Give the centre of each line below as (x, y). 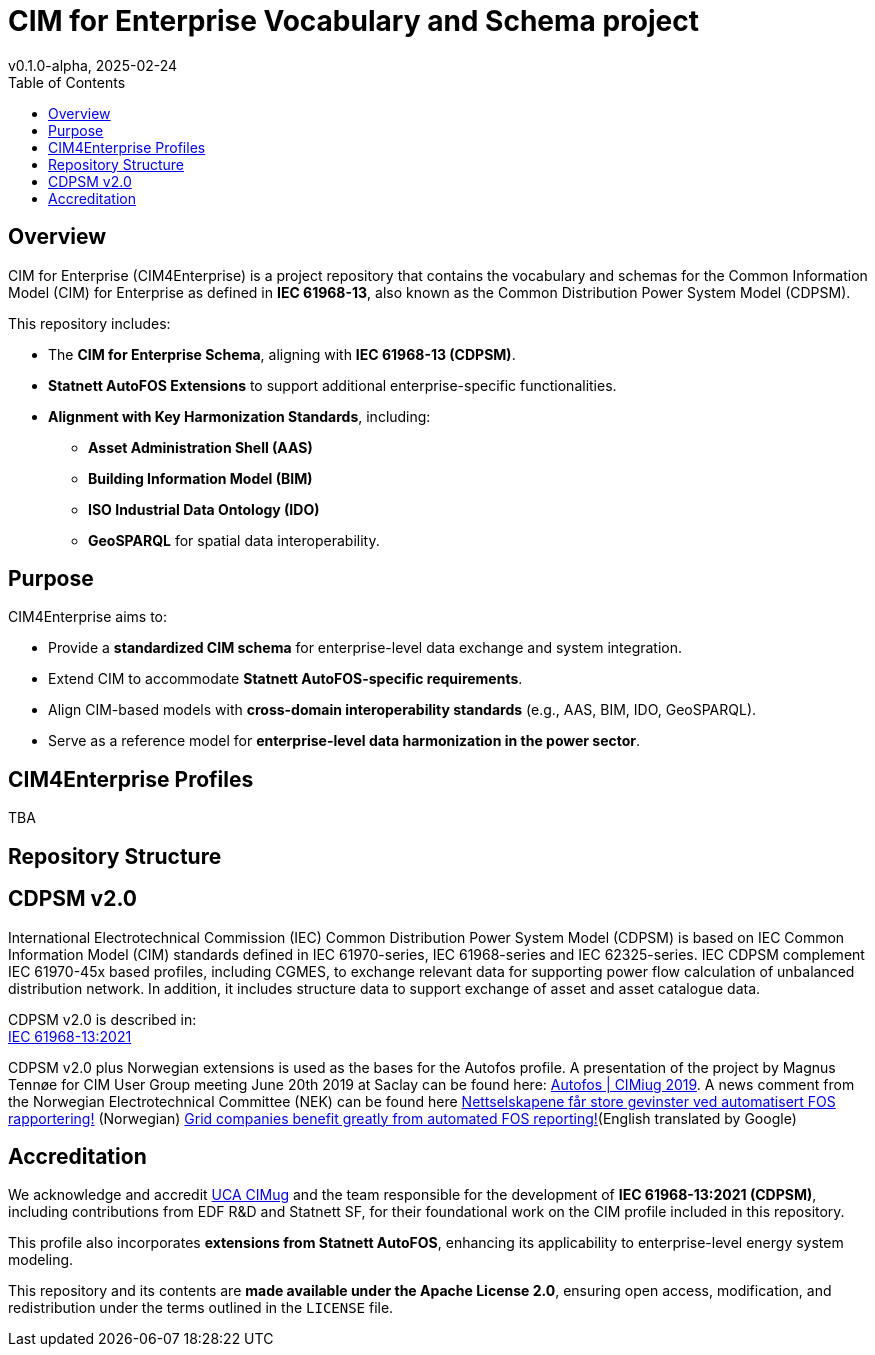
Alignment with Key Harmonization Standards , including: (239, 416)
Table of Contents (67, 82)
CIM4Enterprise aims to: (88, 617)
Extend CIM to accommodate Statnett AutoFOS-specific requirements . (285, 679)
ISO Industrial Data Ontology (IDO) (204, 509)
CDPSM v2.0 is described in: (102, 1019)
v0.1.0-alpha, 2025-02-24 (93, 65)
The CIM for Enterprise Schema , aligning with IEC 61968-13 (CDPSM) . (282, 354)
